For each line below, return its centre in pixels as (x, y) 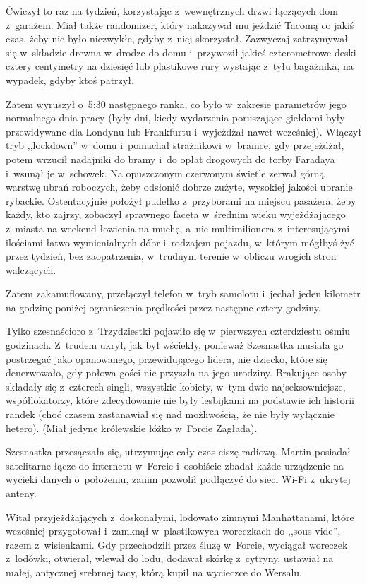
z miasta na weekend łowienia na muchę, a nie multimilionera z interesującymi (178, 228)
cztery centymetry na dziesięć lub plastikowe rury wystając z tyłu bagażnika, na (180, 66)
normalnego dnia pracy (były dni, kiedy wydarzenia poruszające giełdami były (175, 118)
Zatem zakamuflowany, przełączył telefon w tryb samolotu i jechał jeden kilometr (183, 293)
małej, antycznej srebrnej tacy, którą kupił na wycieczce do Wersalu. (154, 572)
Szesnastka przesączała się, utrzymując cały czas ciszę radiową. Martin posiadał (178, 452)
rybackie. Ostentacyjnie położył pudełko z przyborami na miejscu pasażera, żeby (181, 200)
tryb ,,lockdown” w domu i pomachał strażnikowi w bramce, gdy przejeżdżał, (175, 145)
